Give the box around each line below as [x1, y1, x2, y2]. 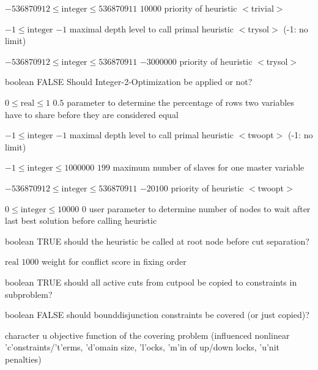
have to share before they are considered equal [5, 108, 179, 120]
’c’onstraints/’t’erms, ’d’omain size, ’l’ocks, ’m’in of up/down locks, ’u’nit [5, 341, 279, 353]
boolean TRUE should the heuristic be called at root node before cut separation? [5, 234, 309, 247]
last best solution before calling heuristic [5, 214, 157, 227]
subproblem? [5, 287, 53, 300]
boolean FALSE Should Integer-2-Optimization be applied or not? [5, 75, 253, 88]
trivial [251, 2, 274, 14]
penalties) [5, 352, 42, 365]
